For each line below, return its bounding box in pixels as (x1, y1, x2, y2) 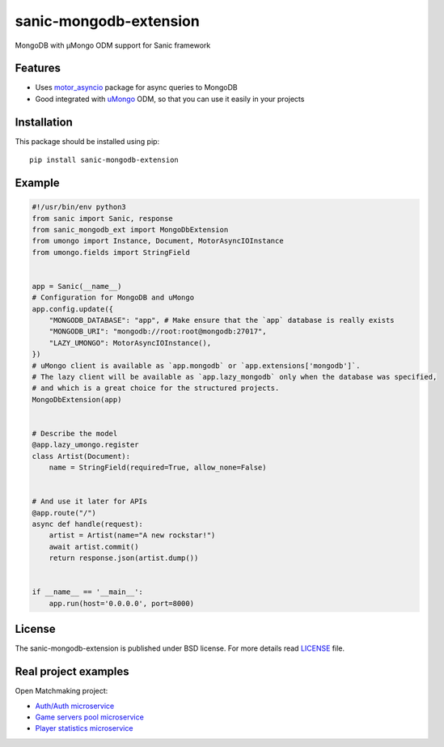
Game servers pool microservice (35, 712, 145, 722)
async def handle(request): (32, 520, 143, 529)
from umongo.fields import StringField (32, 248, 190, 257)
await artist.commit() (49, 542, 139, 551)
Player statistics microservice (35, 724, 133, 733)
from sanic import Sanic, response (32, 214, 173, 223)
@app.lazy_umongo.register (32, 440, 139, 449)
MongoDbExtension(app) (32, 395, 122, 404)
